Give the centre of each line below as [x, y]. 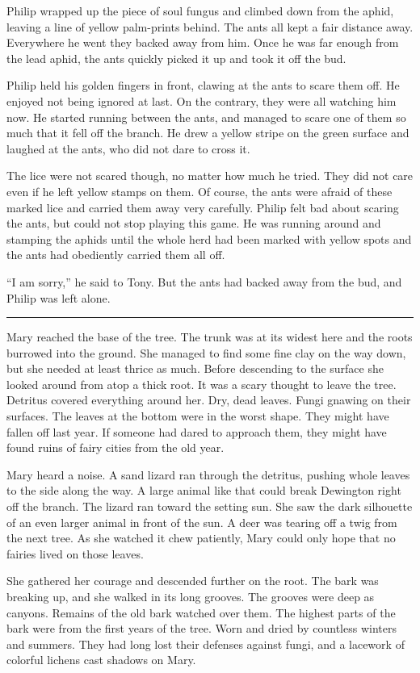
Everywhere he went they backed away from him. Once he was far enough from [203, 42]
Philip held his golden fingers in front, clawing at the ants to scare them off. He [203, 85]
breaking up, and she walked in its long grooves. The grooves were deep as [191, 596]
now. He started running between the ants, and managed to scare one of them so [206, 117]
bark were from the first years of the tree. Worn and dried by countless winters [202, 628]
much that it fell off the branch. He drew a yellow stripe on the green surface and [208, 133]
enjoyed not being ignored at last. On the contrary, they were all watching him [202, 100]
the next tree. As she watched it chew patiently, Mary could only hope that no [201, 538]
